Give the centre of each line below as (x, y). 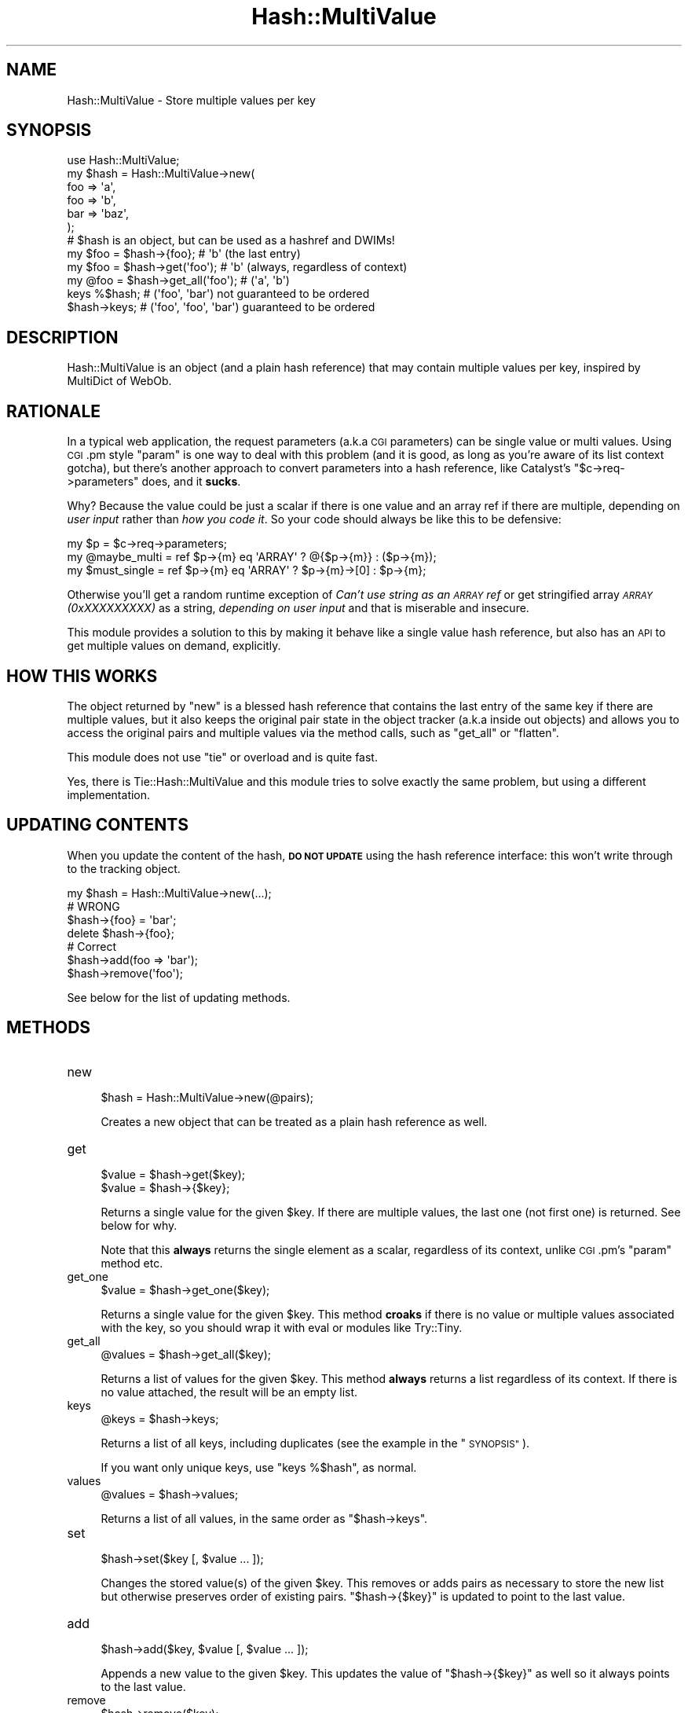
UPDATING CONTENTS (97, 825)
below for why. (139, 1225)
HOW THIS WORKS (82, 676)
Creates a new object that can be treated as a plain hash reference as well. (294, 1121)
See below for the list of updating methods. (179, 997)
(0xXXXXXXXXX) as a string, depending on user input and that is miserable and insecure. (298, 608)
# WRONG (93, 906)
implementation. (109, 794)
